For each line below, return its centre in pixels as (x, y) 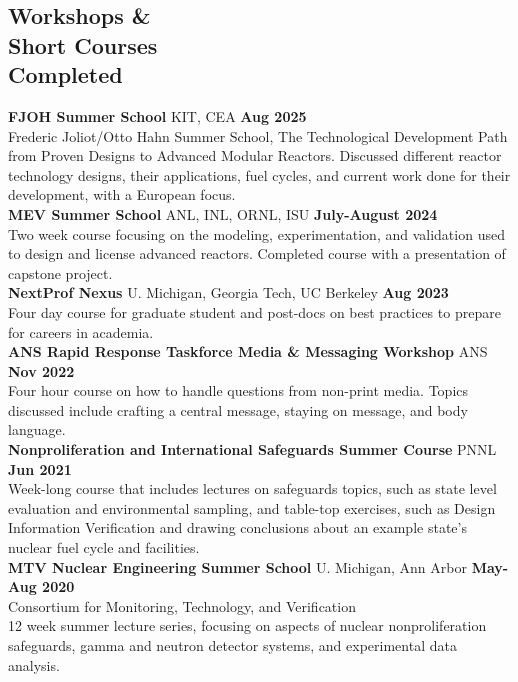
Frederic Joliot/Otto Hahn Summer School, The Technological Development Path (258, 135)
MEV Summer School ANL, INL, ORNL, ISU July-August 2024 (223, 213)
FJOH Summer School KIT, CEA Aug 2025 (157, 115)
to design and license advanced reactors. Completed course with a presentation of (257, 253)
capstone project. (60, 272)
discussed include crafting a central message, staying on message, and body (238, 409)
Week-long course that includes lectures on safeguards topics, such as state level (252, 488)
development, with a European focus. (122, 194)
